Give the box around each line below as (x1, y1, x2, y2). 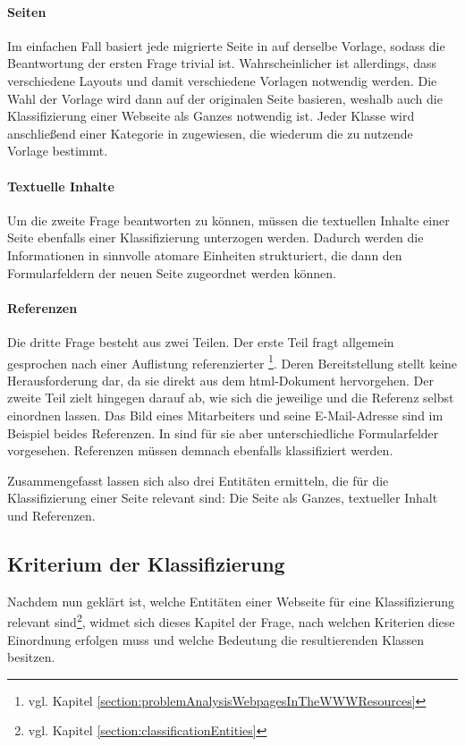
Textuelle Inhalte (7, 176, 114, 195)
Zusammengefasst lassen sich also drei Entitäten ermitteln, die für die (7, 470, 389, 489)
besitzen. (7, 648, 55, 666)
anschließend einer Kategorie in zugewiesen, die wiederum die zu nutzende (7, 123, 413, 142)
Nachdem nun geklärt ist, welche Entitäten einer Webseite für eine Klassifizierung (7, 591, 454, 610)
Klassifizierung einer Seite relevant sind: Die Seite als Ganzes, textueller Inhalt (7, 488, 438, 507)
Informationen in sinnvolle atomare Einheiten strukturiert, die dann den (7, 245, 402, 264)
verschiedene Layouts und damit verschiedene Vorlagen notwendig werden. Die (7, 71, 437, 89)
